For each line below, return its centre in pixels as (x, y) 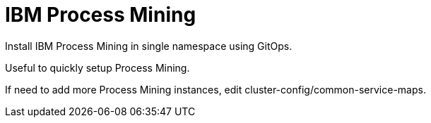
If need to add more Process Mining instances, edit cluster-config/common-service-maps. (215, 89)
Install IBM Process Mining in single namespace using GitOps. (149, 46)
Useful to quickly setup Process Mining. (98, 67)
